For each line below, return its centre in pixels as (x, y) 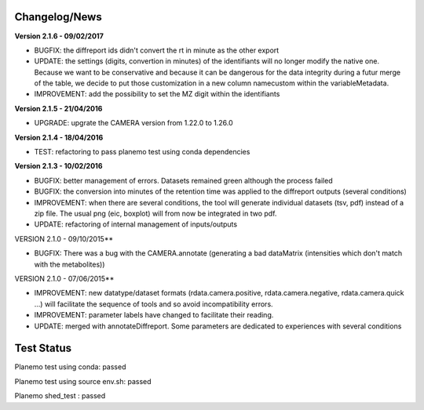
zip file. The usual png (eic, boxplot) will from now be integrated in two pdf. (155, 213)
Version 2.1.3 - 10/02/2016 (58, 166)
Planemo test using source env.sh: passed (83, 381)
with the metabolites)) (69, 264)
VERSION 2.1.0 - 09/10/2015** (64, 238)
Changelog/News (58, 17)
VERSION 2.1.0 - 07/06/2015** (64, 278)
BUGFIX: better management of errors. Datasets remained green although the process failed (183, 180)
